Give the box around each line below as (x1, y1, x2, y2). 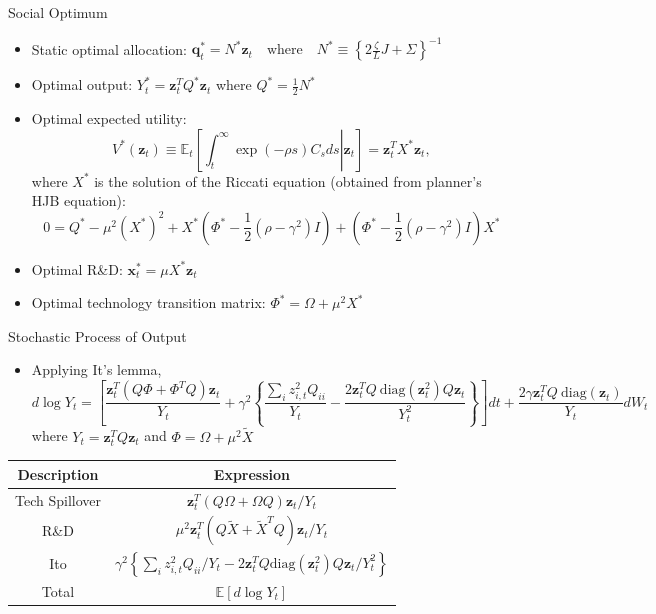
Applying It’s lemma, (31, 359, 162, 380)
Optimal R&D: (31, 258, 123, 279)
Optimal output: (31, 74, 133, 95)
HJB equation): (31, 190, 126, 211)
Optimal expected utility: (31, 107, 187, 128)
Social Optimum (8, 2, 108, 22)
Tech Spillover (15, 489, 101, 510)
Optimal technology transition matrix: (31, 292, 266, 313)
